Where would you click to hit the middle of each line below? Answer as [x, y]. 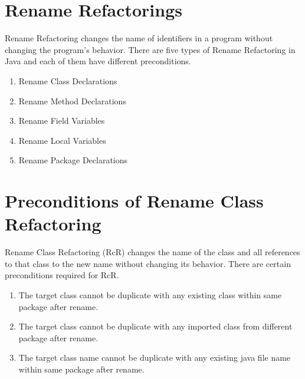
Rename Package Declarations [73, 160]
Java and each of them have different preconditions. [98, 61]
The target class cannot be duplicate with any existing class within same [150, 294]
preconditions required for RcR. [62, 275]
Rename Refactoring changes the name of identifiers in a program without [139, 38]
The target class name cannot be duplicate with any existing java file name [155, 357]
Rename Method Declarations [72, 100]
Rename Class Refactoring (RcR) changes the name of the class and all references [152, 252]
